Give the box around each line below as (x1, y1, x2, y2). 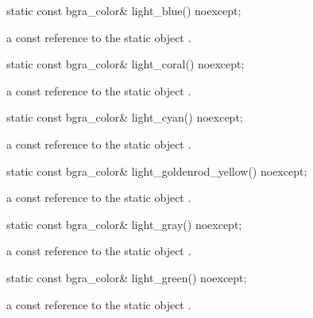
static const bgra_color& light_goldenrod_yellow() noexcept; (6, 162, 307, 179)
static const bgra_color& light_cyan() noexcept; (6, 109, 243, 126)
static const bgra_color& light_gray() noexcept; (6, 215, 242, 232)
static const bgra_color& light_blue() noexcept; (6, 2, 242, 18)
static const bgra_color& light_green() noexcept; (6, 269, 247, 285)
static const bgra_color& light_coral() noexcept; (6, 56, 245, 72)
